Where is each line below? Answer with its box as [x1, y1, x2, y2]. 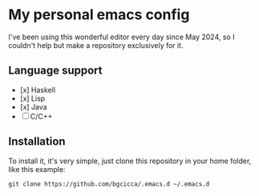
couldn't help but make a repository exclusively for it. [8, 40, 184, 50]
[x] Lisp [19, 94, 46, 103]
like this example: [8, 164, 66, 174]
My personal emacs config [8, 6, 190, 24]
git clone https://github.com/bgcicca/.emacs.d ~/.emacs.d [8, 180, 210, 188]
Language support [8, 64, 103, 78]
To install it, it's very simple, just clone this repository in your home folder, [8, 156, 252, 166]
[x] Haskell [19, 85, 56, 94]
